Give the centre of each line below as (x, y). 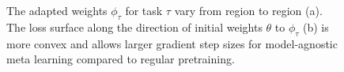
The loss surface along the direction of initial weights (134, 27)
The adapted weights (57, 10)
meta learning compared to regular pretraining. (121, 59)
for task (144, 10)
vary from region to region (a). (248, 10)
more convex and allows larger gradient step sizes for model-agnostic (172, 43)
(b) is (316, 27)
